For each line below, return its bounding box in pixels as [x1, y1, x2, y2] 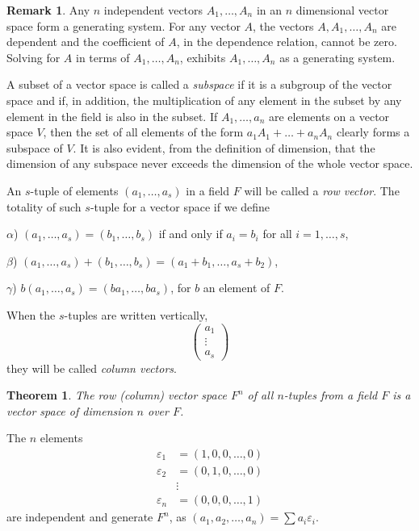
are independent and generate [6, 508, 153, 525]
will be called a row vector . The [244, 182, 400, 199]
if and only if [158, 225, 223, 242]
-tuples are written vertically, [64, 306, 208, 323]
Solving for [6, 48, 61, 65]
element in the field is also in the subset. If [6, 107, 218, 124]
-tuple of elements [30, 182, 119, 199]
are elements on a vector [269, 107, 390, 124]
